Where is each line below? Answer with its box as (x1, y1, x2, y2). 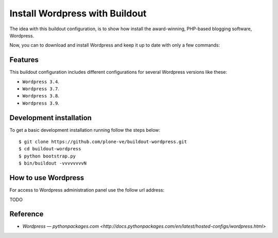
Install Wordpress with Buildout (9, 8, 147, 19)
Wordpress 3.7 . (22, 86, 59, 92)
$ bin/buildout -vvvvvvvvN (19, 161, 87, 166)
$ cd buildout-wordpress (19, 146, 81, 152)
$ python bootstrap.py (19, 153, 76, 159)
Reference (9, 210, 44, 219)
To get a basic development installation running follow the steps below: (9, 127, 161, 133)
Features (9, 55, 39, 64)
